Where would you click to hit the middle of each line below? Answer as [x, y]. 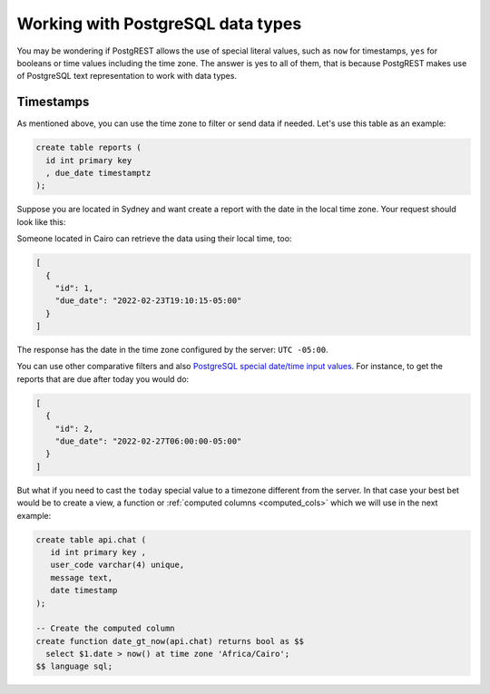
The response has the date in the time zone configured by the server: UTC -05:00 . [172, 350]
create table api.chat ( [91, 539]
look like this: [41, 221]
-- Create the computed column [106, 629]
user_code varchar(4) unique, [118, 565]
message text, [82, 577]
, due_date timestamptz [98, 173]
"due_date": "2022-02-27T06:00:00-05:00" [148, 441]
